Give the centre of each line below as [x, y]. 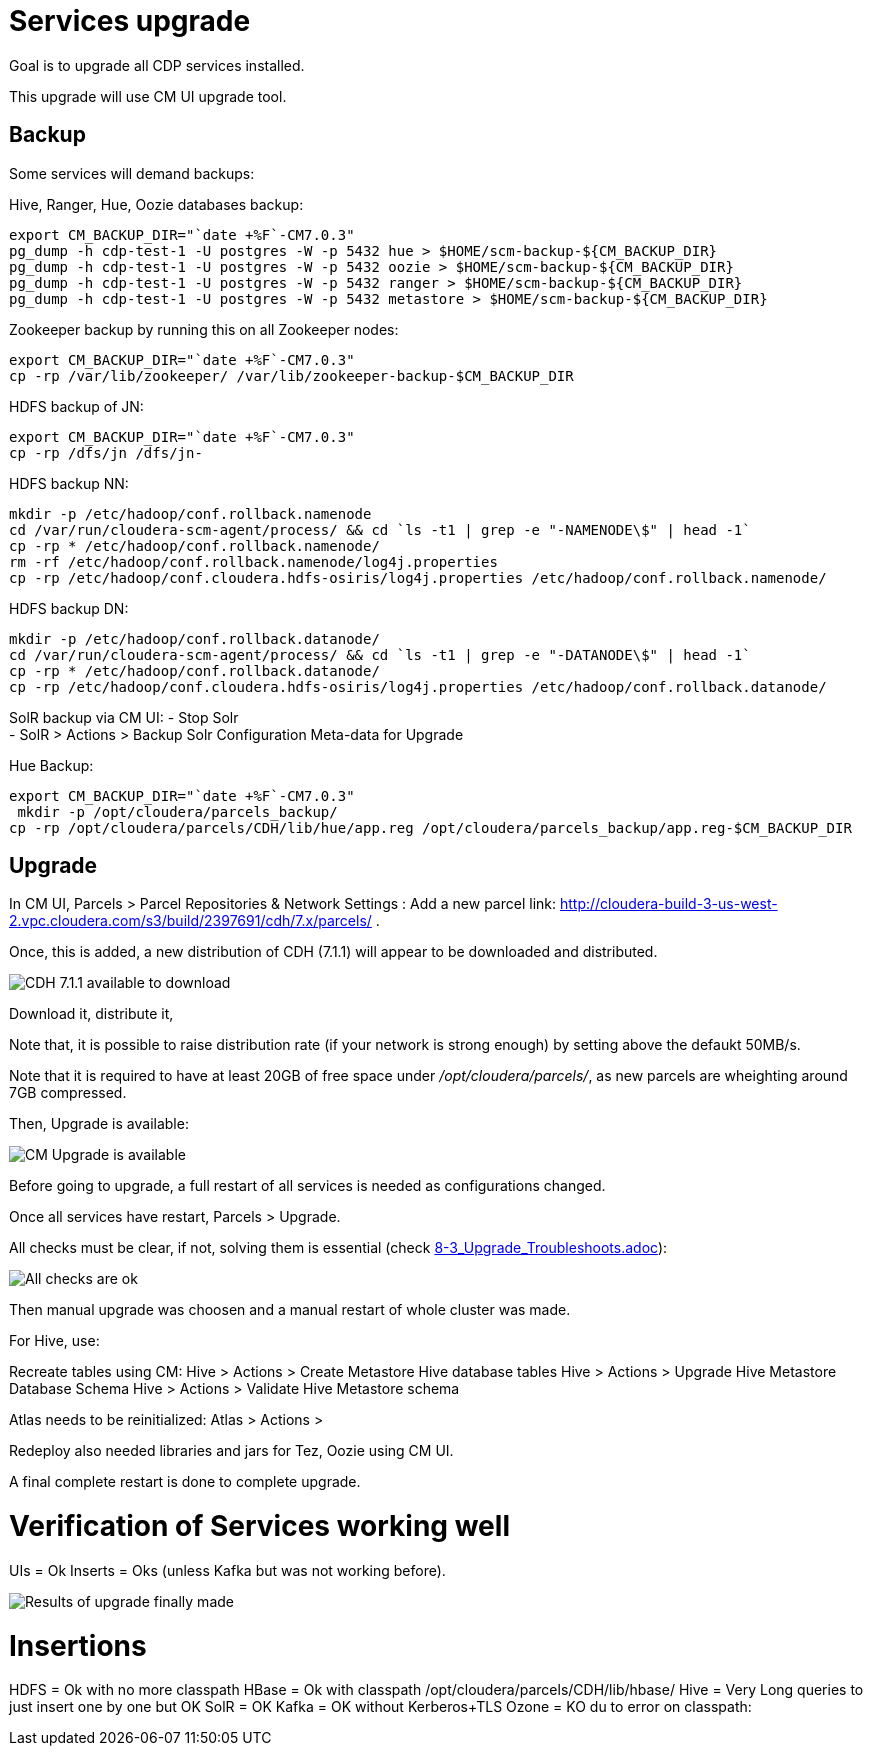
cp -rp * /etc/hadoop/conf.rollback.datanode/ [194, 670]
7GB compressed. [68, 1093]
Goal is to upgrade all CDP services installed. [157, 65]
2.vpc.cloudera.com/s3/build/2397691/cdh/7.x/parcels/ [190, 921]
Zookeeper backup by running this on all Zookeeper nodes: [204, 329]
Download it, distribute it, [91, 1014]
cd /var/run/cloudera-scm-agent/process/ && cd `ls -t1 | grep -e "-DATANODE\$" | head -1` [380, 654]
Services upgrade [130, 21]
